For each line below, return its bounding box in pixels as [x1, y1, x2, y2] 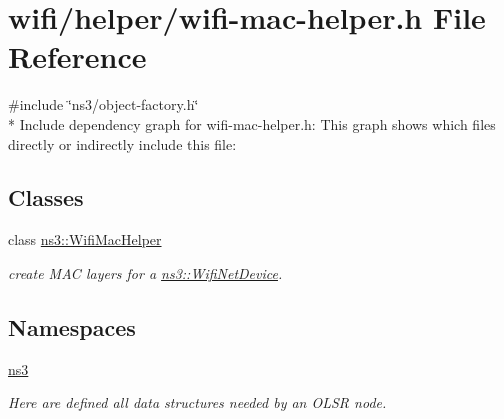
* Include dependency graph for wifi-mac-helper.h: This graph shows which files [8, 113, 496, 134]
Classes [8, 182, 84, 213]
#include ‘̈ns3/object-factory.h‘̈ [8, 94, 199, 115]
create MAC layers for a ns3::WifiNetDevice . [8, 262, 283, 283]
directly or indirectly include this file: [8, 133, 237, 154]
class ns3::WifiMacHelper [8, 229, 162, 250]
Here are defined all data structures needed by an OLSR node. [8, 392, 387, 413]
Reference [8, 36, 147, 77]
